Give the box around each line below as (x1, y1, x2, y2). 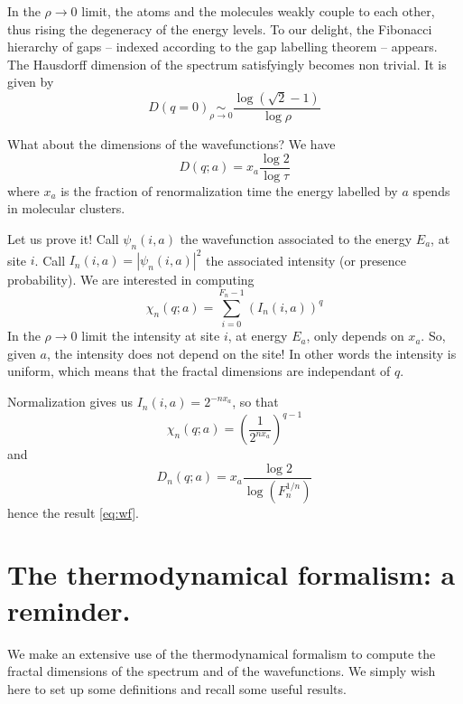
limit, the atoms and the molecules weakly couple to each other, (81, 2, 435, 20)
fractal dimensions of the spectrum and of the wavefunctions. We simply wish (7, 662, 436, 681)
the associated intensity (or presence (206, 250, 407, 269)
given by (7, 72, 54, 91)
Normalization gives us (7, 392, 134, 411)
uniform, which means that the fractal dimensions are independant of (7, 361, 391, 380)
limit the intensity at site (81, 326, 220, 345)
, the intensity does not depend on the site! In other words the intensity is (46, 343, 457, 362)
